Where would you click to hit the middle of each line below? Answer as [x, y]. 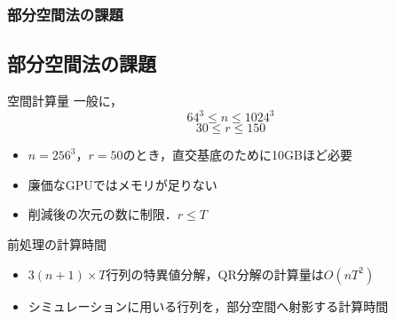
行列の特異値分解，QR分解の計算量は [215, 274]
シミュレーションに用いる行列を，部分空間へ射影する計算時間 [208, 305]
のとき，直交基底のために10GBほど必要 [238, 155]
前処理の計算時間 [57, 243]
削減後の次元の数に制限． [103, 214]
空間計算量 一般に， [65, 101]
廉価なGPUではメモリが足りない [122, 184]
